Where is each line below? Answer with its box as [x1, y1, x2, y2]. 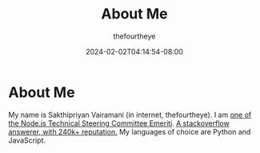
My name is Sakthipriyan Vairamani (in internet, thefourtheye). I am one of [8, 110, 252, 119]
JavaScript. [8, 135, 46, 145]
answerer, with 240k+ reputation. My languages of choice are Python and [8, 127, 251, 136]
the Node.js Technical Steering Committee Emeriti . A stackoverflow [8, 118, 230, 128]
